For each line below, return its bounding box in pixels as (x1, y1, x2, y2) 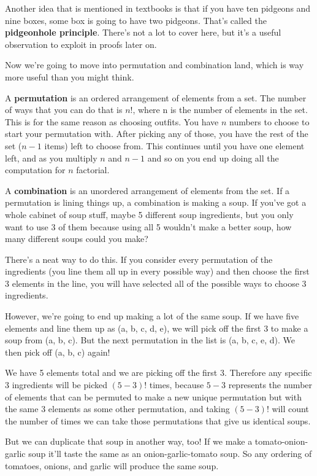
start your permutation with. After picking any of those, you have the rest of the (5, 127, 308, 140)
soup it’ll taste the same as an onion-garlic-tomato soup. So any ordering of (28, 447, 312, 459)
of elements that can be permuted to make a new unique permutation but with (5, 390, 302, 403)
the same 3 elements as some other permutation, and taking (5, 402, 230, 415)
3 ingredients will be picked (5, 378, 107, 391)
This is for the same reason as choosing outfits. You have (5, 115, 219, 128)
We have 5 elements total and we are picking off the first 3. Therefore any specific (5, 366, 312, 379)
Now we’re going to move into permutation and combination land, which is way (5, 58, 304, 71)
